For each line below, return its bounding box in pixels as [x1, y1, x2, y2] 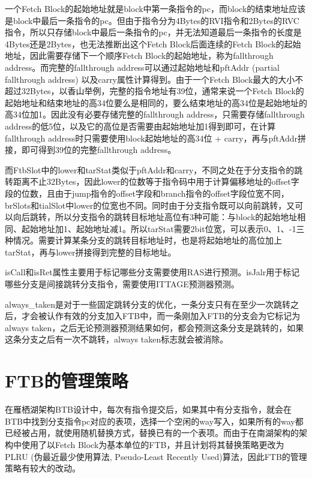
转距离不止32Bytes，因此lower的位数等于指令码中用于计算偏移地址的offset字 [5, 175, 299, 188]
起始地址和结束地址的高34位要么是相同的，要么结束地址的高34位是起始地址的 [5, 96, 307, 109]
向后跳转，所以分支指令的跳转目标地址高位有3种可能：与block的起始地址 [13, 211, 298, 223]
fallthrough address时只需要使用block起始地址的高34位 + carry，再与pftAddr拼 [5, 131, 307, 144]
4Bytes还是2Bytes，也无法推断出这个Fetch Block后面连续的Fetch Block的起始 [5, 37, 301, 50]
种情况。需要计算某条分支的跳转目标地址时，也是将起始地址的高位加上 [5, 234, 282, 246]
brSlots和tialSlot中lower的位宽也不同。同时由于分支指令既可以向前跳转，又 [5, 199, 295, 211]
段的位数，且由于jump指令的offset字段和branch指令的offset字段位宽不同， [5, 187, 289, 199]
